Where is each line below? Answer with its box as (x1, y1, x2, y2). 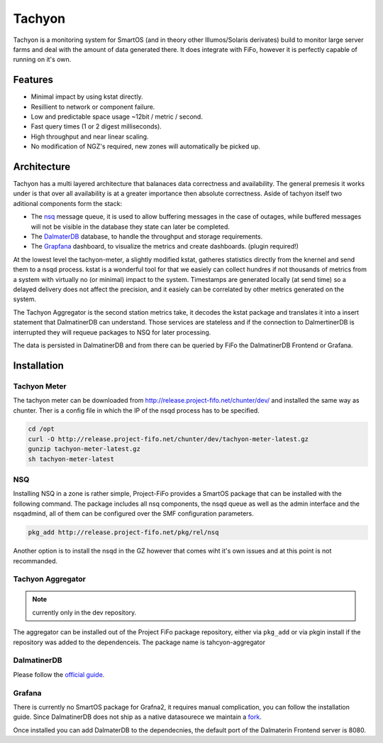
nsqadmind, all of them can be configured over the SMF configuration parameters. (13, 509, 255, 518)
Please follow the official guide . (13, 670, 105, 678)
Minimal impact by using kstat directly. (30, 92, 143, 101)
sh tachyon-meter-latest (28, 455, 115, 463)
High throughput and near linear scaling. (30, 132, 149, 141)
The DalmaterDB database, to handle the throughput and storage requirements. (30, 232, 263, 241)
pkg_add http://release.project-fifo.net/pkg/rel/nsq (28, 528, 219, 536)
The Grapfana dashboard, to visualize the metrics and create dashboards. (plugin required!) (30, 242, 299, 251)
